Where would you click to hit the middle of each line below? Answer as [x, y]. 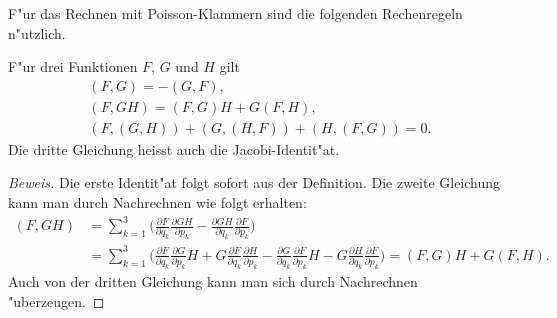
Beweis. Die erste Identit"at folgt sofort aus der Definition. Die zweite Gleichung [254, 182]
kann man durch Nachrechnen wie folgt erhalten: [157, 202]
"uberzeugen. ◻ [56, 300]
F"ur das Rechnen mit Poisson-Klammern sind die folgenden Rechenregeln [235, 13]
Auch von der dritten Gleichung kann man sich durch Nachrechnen [213, 281]
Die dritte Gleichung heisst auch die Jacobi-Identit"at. [174, 148]
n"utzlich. [37, 32]
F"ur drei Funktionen [73, 66]
